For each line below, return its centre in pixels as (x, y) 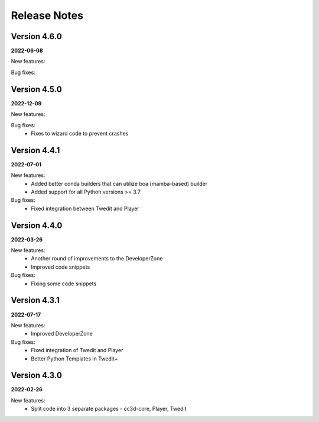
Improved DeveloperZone (62, 334)
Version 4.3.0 (36, 376)
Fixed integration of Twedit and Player (77, 350)
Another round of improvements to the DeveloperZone (97, 259)
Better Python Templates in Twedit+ (74, 359)
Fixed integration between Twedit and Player (85, 208)
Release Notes (47, 15)
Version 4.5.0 (36, 89)
